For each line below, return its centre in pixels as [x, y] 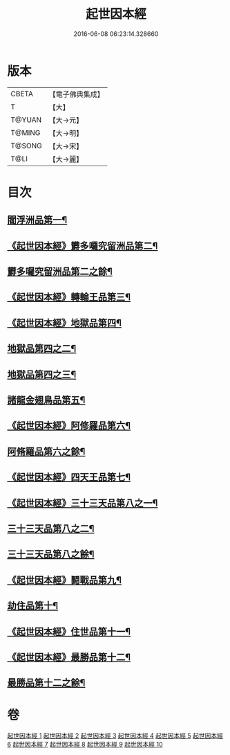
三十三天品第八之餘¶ [51, 554]
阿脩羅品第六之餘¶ [46, 451]
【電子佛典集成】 [77, 94]
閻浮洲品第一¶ [37, 220]
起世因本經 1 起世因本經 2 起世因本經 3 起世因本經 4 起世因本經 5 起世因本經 [115, 736]
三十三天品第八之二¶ [51, 528]
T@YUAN [26, 120]
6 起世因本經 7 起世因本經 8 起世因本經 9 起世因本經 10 [85, 745]
